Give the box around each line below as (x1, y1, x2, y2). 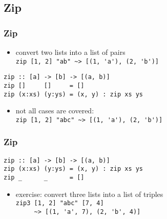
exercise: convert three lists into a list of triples (15, 188, 163, 199)
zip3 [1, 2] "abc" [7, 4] (15, 200, 104, 207)
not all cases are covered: (15, 105, 94, 116)
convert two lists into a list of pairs (15, 47, 126, 57)
